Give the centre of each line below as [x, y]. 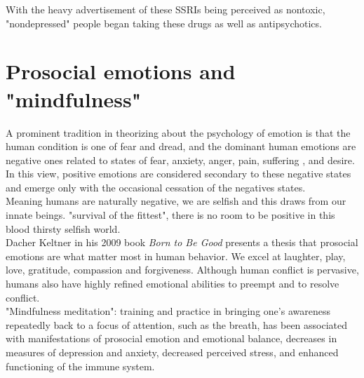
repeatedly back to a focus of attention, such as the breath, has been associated [177, 324]
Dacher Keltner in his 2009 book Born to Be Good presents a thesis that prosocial [182, 242]
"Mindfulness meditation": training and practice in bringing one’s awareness [168, 311]
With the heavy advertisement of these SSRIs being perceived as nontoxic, [166, 9]
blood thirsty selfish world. [63, 228]
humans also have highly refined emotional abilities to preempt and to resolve [173, 284]
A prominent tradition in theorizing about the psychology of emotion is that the [178, 132]
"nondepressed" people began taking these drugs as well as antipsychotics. [164, 23]
